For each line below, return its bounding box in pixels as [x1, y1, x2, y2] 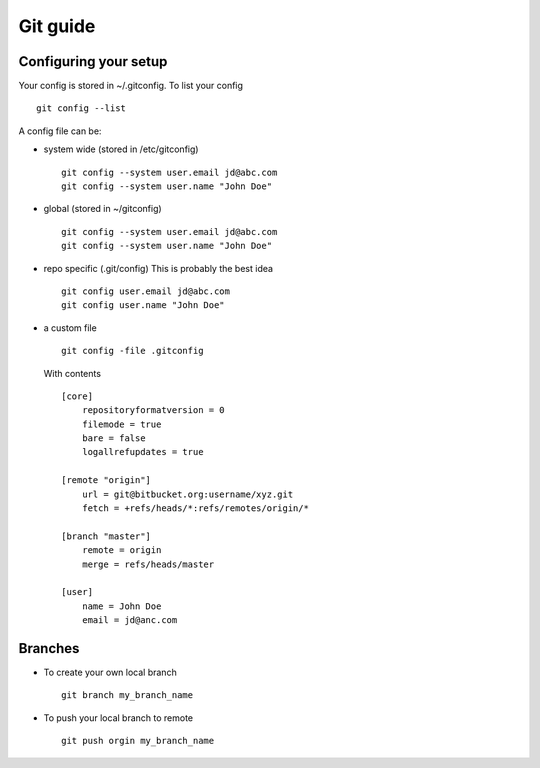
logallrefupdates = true [81, 446, 204, 458]
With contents [43, 367, 102, 379]
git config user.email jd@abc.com [61, 285, 230, 297]
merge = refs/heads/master [81, 558, 215, 570]
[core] [61, 390, 94, 402]
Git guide [18, 15, 96, 37]
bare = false [81, 433, 146, 444]
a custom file [43, 321, 97, 334]
